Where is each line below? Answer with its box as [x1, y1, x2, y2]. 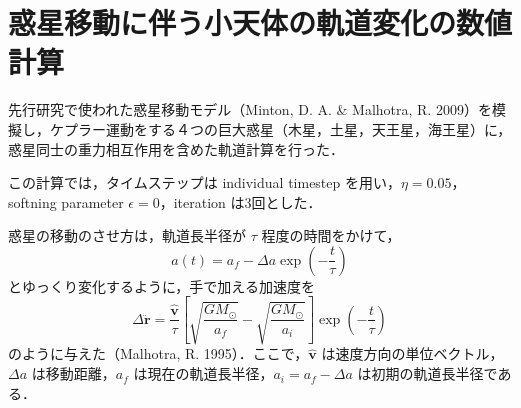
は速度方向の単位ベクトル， [321, 343, 504, 364]
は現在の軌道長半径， [133, 363, 274, 384]
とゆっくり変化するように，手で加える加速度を [8, 275, 315, 296]
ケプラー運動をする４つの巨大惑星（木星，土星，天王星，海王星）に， [49, 118, 512, 139]
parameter [61, 191, 124, 212]
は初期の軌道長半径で [357, 363, 498, 384]
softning [8, 191, 57, 212]
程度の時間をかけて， [261, 225, 401, 246]
